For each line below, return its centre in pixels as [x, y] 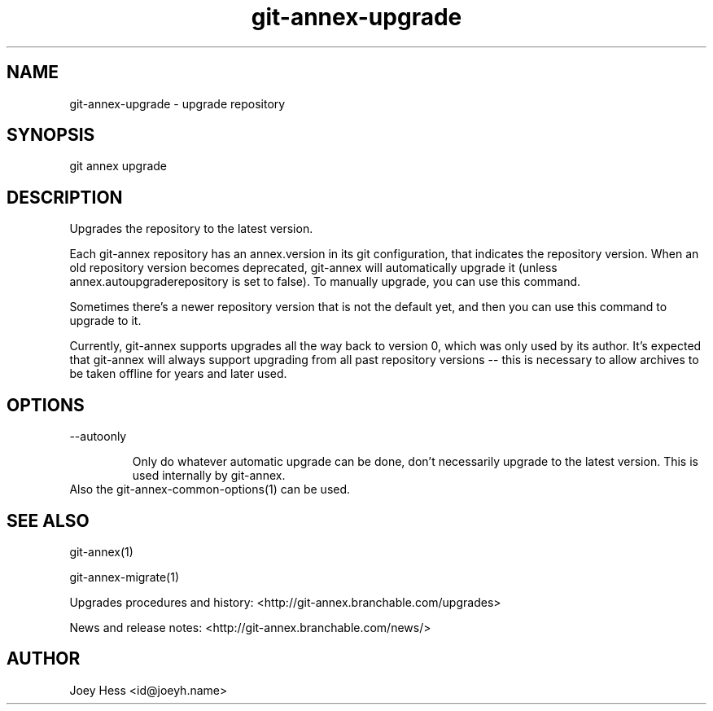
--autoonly [98, 437]
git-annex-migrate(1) [125, 577]
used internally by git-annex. [209, 476]
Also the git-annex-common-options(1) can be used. [210, 489]
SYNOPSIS [51, 135]
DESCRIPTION [65, 197]
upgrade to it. [105, 321]
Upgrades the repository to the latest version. [191, 229]
